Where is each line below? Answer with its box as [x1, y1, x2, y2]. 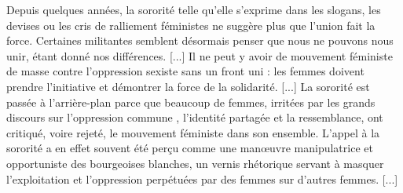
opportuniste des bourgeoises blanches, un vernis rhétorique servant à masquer [6, 155, 384, 171]
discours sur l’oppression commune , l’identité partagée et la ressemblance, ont [6, 109, 383, 126]
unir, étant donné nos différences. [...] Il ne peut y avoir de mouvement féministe [6, 47, 393, 64]
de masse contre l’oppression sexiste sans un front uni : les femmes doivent [6, 63, 365, 79]
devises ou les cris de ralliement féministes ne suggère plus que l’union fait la [6, 16, 376, 33]
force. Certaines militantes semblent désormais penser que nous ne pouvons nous [6, 32, 394, 49]
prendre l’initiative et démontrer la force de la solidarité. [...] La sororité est [6, 78, 370, 94]
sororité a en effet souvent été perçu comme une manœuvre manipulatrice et [6, 140, 373, 156]
